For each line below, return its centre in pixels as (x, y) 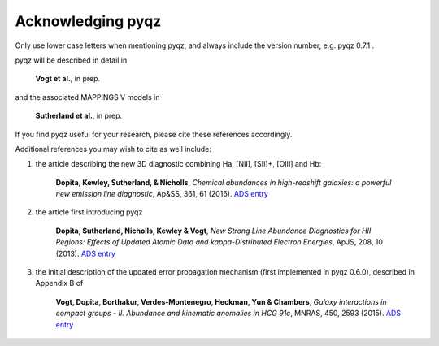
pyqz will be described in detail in (71, 60)
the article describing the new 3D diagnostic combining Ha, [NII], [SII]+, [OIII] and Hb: (178, 164)
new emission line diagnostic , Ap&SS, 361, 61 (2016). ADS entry (162, 194)
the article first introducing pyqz (89, 212)
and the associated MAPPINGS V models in (87, 97)
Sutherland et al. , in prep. (79, 116)
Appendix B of (59, 283)
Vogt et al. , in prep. (68, 79)
